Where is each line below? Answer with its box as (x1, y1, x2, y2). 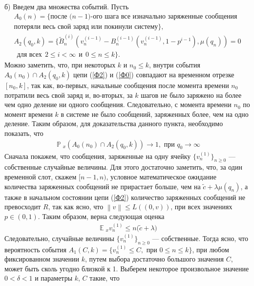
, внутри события (149, 60, 200, 70)
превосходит (4, 201, 41, 212)
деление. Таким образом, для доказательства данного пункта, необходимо (4, 118, 223, 129)
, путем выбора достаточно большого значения (85, 254, 224, 264)
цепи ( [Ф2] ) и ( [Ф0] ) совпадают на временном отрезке (73, 69, 234, 79)
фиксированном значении (4, 254, 80, 264)
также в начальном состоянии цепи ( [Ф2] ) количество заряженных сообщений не (4, 192, 245, 202)
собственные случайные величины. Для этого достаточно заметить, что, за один (4, 162, 242, 172)
